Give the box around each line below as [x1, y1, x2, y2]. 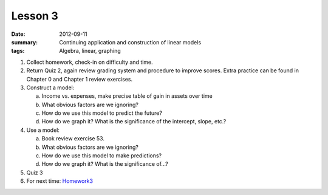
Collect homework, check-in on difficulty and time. [26, 58, 153, 66]
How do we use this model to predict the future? [41, 109, 162, 117]
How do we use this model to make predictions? [41, 152, 162, 159]
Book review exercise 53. [41, 135, 104, 142]
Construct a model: [26, 84, 75, 91]
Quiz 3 [26, 169, 43, 176]
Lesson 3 [11, 9, 59, 22]
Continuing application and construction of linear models [59, 38, 202, 46]
